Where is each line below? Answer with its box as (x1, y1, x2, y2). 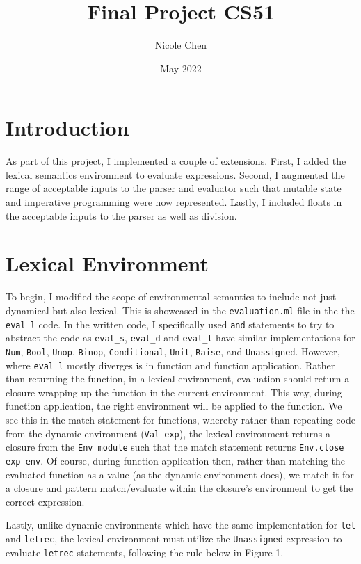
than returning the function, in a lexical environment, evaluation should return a (6, 371, 350, 386)
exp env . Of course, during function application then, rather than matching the (6, 453, 345, 467)
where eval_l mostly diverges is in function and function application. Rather (6, 357, 335, 372)
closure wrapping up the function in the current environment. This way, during (6, 385, 342, 399)
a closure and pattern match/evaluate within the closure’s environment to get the (6, 481, 353, 495)
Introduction (6, 113, 129, 142)
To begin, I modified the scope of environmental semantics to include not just (6, 289, 337, 304)
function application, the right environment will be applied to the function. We (6, 398, 342, 413)
